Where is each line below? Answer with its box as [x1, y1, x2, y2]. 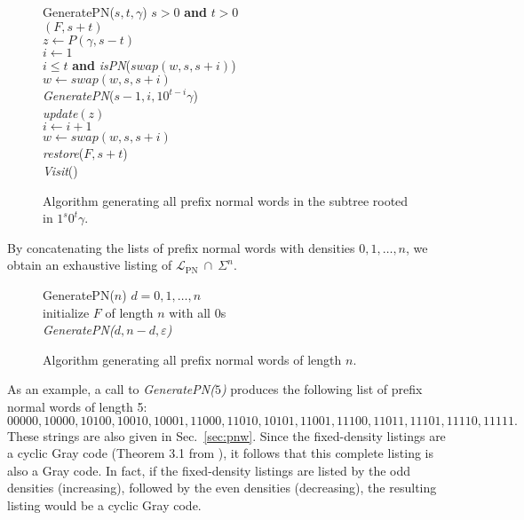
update [43, 103, 78, 122]
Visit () [43, 161, 78, 179]
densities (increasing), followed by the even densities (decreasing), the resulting [7, 478, 437, 497]
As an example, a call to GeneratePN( [7, 380, 215, 398]
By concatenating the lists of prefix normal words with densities [7, 238, 355, 256]
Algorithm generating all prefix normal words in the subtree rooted [43, 191, 409, 209]
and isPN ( [72, 55, 131, 74]
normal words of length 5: [7, 397, 147, 415]
